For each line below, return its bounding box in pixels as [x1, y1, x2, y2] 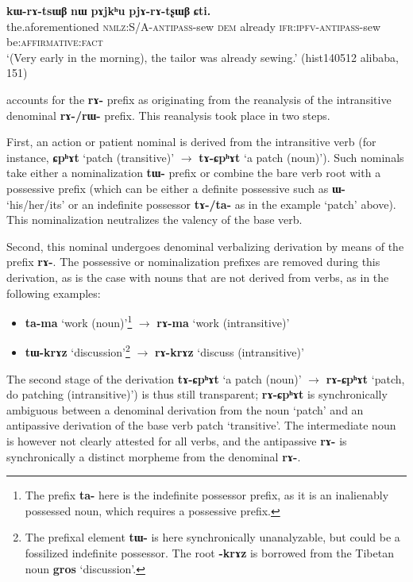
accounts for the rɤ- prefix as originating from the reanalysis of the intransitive [6, 91, 392, 107]
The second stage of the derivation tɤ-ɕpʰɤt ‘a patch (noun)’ [6, 370, 302, 387]
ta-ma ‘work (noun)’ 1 [25, 312, 133, 330]
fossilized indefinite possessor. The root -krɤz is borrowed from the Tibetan [25, 544, 394, 561]
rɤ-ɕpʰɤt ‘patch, [326, 370, 405, 387]
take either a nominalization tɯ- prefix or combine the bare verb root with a [6, 164, 381, 181]
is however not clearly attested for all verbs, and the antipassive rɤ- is [6, 432, 347, 449]
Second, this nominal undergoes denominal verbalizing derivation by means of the [6, 237, 404, 254]
